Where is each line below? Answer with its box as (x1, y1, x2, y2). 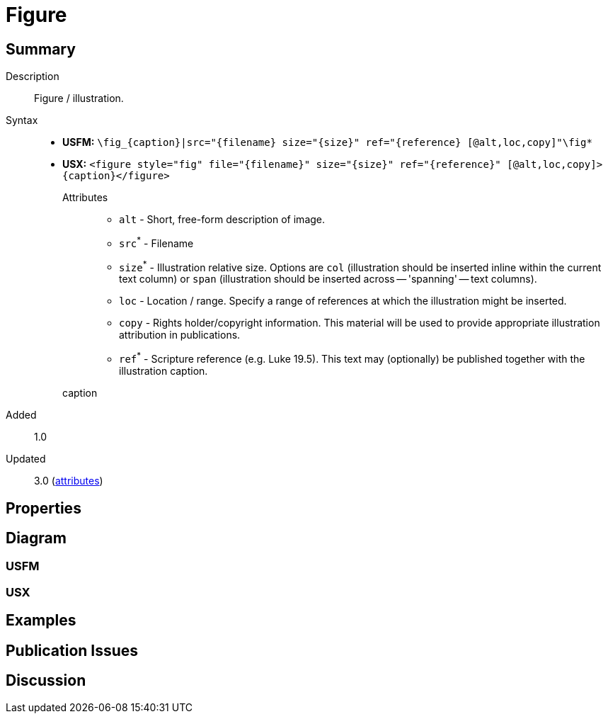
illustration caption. (119, 365, 208, 378)
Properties (6, 499, 81, 517)
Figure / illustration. (34, 92, 124, 105)
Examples (6, 611, 76, 630)
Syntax (6, 114, 38, 127)
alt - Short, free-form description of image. (119, 213, 326, 226)
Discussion (6, 672, 86, 690)
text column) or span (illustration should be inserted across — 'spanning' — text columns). (119, 273, 537, 285)
